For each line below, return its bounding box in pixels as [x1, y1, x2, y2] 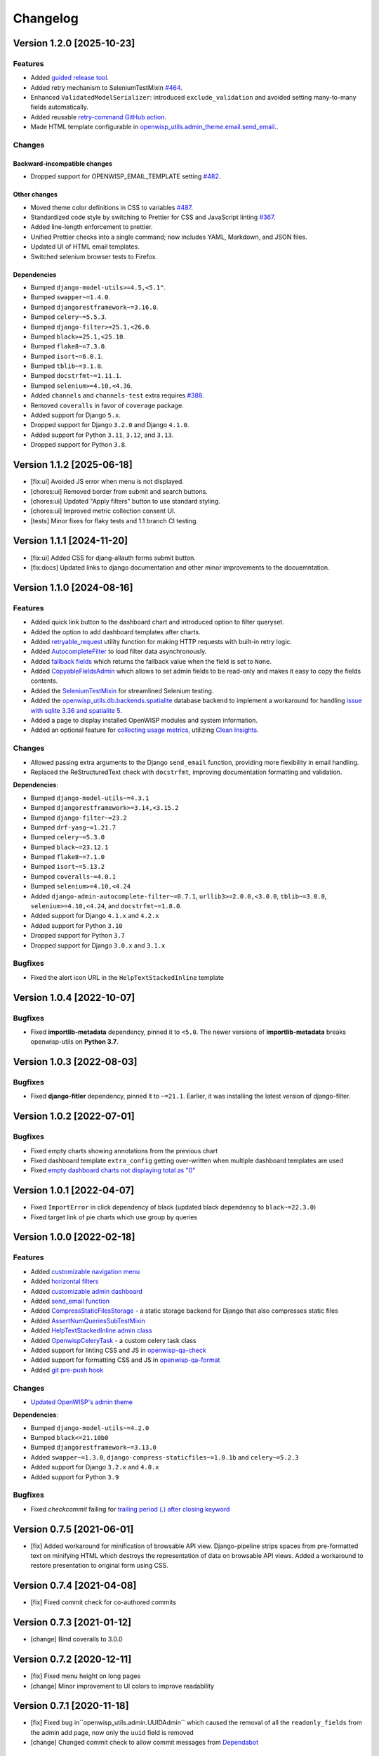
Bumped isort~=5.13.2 [30, 863, 105, 871]
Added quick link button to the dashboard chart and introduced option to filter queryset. [30, 618, 284, 627]
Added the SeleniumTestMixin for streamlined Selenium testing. [30, 686, 214, 695]
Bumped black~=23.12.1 [30, 843, 109, 851]
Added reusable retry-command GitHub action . [30, 112, 167, 121]
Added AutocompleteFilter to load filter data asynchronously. [30, 647, 207, 656]
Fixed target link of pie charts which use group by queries [30, 1212, 198, 1221]
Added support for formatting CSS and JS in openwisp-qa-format [30, 1356, 220, 1364]
